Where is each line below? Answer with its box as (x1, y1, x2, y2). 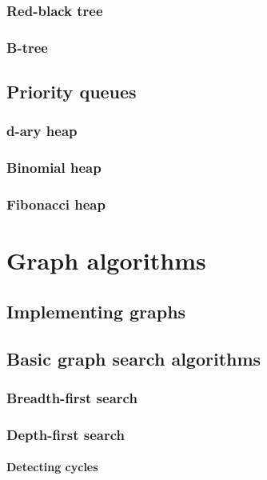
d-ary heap (6, 121, 78, 141)
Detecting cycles (6, 458, 98, 475)
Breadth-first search (6, 387, 137, 407)
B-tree (6, 37, 48, 57)
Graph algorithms (6, 244, 206, 277)
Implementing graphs (6, 298, 186, 323)
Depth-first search (6, 424, 125, 444)
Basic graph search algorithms (6, 346, 261, 370)
